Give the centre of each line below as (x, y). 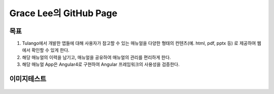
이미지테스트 (28, 79)
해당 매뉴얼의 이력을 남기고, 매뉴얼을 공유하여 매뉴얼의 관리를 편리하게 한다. (96, 57)
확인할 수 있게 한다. (50, 50)
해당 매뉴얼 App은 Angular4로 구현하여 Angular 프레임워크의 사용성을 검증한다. (101, 64)
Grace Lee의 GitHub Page (63, 13)
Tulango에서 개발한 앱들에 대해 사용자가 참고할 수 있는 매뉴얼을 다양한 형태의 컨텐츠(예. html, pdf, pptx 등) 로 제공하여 (139, 43)
